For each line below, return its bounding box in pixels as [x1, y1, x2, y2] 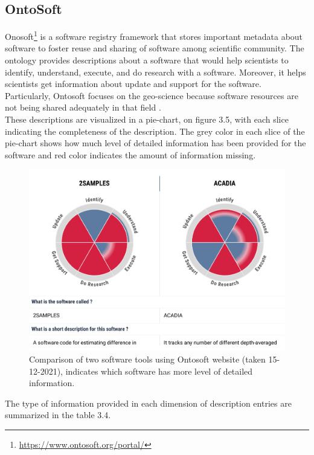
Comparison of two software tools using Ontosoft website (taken [29, 353, 266, 366]
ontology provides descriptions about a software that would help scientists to [5, 54, 289, 66]
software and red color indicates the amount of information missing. [5, 148, 256, 161]
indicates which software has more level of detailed [65, 364, 253, 377]
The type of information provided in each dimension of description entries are [5, 396, 292, 409]
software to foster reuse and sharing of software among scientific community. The [5, 42, 304, 54]
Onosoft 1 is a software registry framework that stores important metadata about [5, 28, 303, 42]
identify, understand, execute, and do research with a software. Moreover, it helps [5, 65, 306, 78]
